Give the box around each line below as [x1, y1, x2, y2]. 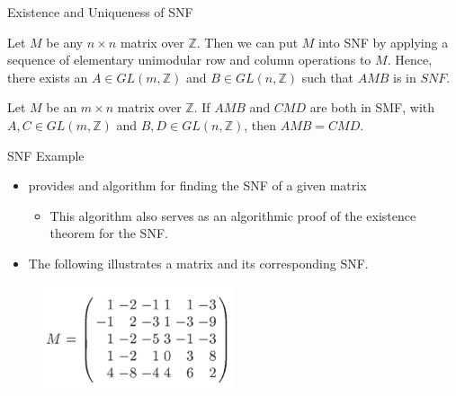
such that [301, 67, 353, 86]
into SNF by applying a [318, 32, 449, 51]
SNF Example [7, 145, 85, 164]
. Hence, [387, 50, 433, 69]
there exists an [7, 67, 88, 86]
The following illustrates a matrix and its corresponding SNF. [28, 253, 369, 272]
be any [46, 32, 84, 51]
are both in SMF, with [309, 98, 435, 117]
